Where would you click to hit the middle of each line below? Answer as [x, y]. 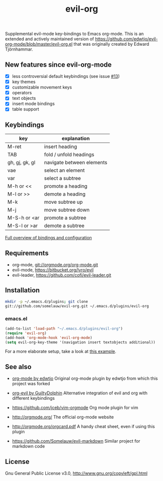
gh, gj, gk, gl [21, 162]
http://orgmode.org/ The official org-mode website [63, 417]
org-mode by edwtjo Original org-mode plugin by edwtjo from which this [85, 378]
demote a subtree [64, 226]
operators [22, 93]
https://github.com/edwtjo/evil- [126, 39]
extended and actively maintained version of [49, 39]
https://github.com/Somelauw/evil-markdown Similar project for [76, 441]
